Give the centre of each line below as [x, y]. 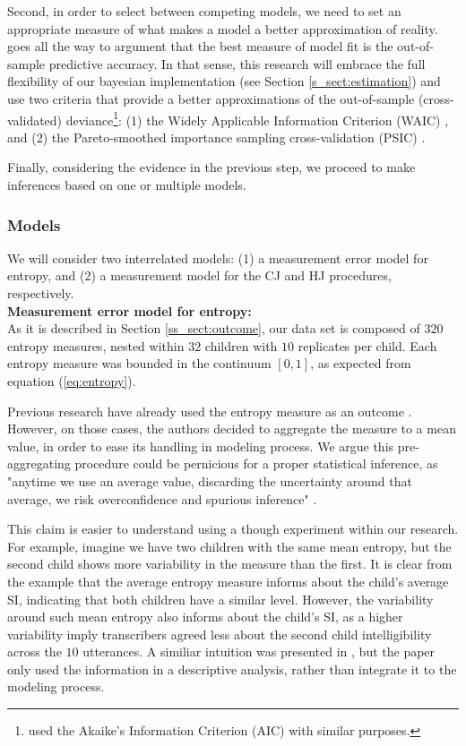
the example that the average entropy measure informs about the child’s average [228, 581]
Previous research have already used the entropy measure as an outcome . [210, 411]
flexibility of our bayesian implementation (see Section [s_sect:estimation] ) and [224, 81]
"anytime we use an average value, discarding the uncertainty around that [210, 480]
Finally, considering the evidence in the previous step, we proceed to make [211, 167]
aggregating [39, 463]
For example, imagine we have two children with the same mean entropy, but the [229, 546]
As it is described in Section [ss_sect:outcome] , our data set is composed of [214, 328]
